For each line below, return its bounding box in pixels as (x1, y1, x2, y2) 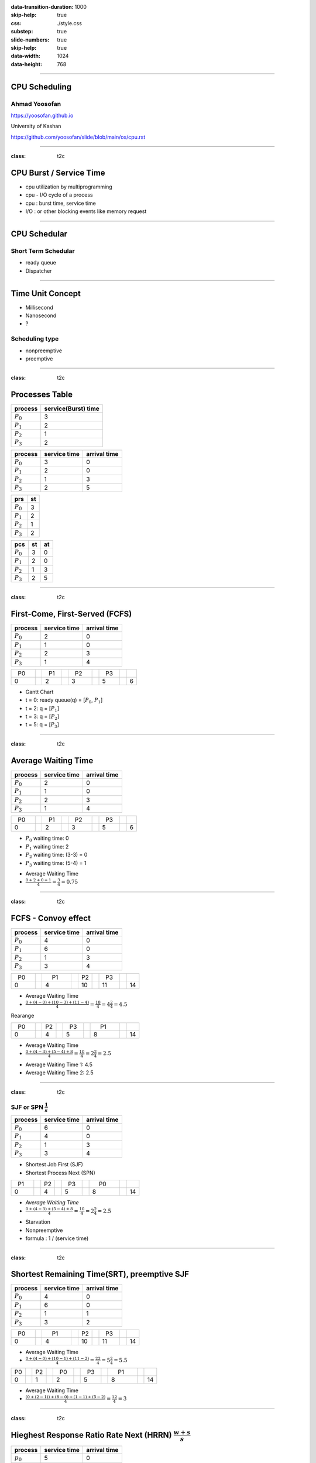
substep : (11, 28, 33, 35)
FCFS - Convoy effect (11, 913, 91, 923)
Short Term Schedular (11, 246, 75, 255)
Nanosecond (25, 312, 57, 319)
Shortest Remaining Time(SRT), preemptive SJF (11, 1269, 190, 1279)
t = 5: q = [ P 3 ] (25, 721, 60, 730)
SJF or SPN (11, 1103, 44, 1111)
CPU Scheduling (11, 82, 72, 92)
